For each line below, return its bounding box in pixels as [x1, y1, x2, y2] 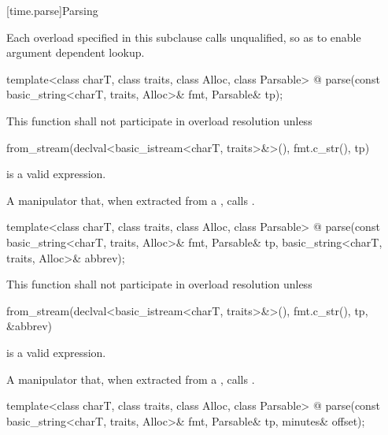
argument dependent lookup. [6, 44, 145, 61]
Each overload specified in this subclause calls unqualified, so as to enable [6, 28, 361, 45]
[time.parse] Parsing [6, 2, 98, 18]
